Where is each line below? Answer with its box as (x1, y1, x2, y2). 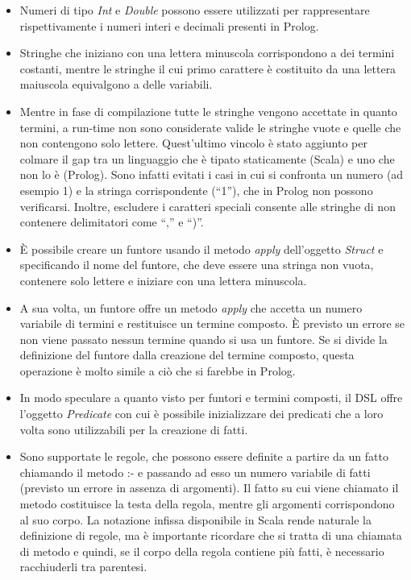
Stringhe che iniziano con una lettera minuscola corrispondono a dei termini (19, 44, 395, 61)
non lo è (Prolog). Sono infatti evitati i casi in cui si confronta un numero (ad (19, 166, 404, 183)
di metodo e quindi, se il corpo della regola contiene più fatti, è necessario (19, 542, 384, 559)
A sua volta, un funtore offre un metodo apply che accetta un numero (19, 299, 363, 316)
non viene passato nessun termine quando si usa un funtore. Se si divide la (19, 330, 388, 347)
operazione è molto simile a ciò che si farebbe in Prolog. (19, 362, 296, 379)
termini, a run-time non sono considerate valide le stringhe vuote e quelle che (19, 118, 401, 135)
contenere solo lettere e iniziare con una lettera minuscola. (19, 271, 307, 288)
